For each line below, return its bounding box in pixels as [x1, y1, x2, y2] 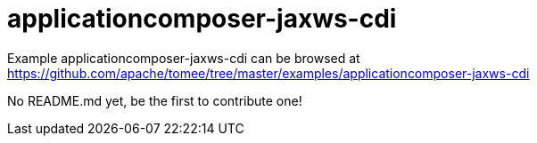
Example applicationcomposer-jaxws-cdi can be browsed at [7, 50, 360, 66]
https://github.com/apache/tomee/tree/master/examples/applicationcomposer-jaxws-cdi [7, 65, 530, 81]
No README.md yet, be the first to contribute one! [7, 92, 302, 108]
